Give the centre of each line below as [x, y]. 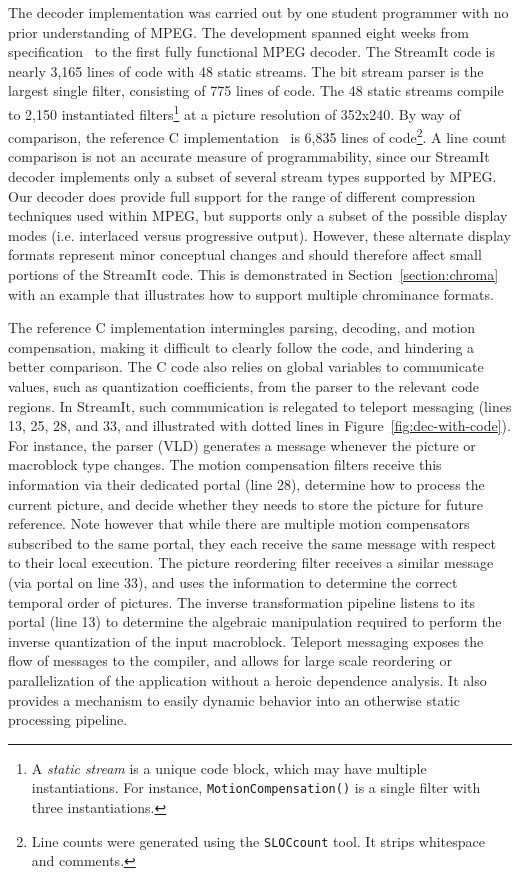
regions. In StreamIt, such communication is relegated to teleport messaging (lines [260, 405]
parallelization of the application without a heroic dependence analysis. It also [247, 679]
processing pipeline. [68, 719]
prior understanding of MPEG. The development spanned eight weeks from [238, 31]
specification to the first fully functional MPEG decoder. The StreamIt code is [251, 51]
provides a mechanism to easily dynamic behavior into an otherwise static [234, 699]
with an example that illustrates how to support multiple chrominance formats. [251, 293]
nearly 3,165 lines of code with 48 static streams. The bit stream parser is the [246, 70]
